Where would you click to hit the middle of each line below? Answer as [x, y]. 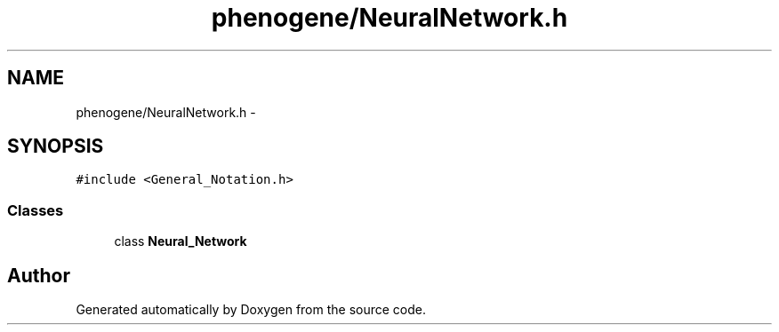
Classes [36, 210]
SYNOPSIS [56, 146]
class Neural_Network [181, 241]
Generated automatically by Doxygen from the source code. [251, 310]
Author [39, 275]
